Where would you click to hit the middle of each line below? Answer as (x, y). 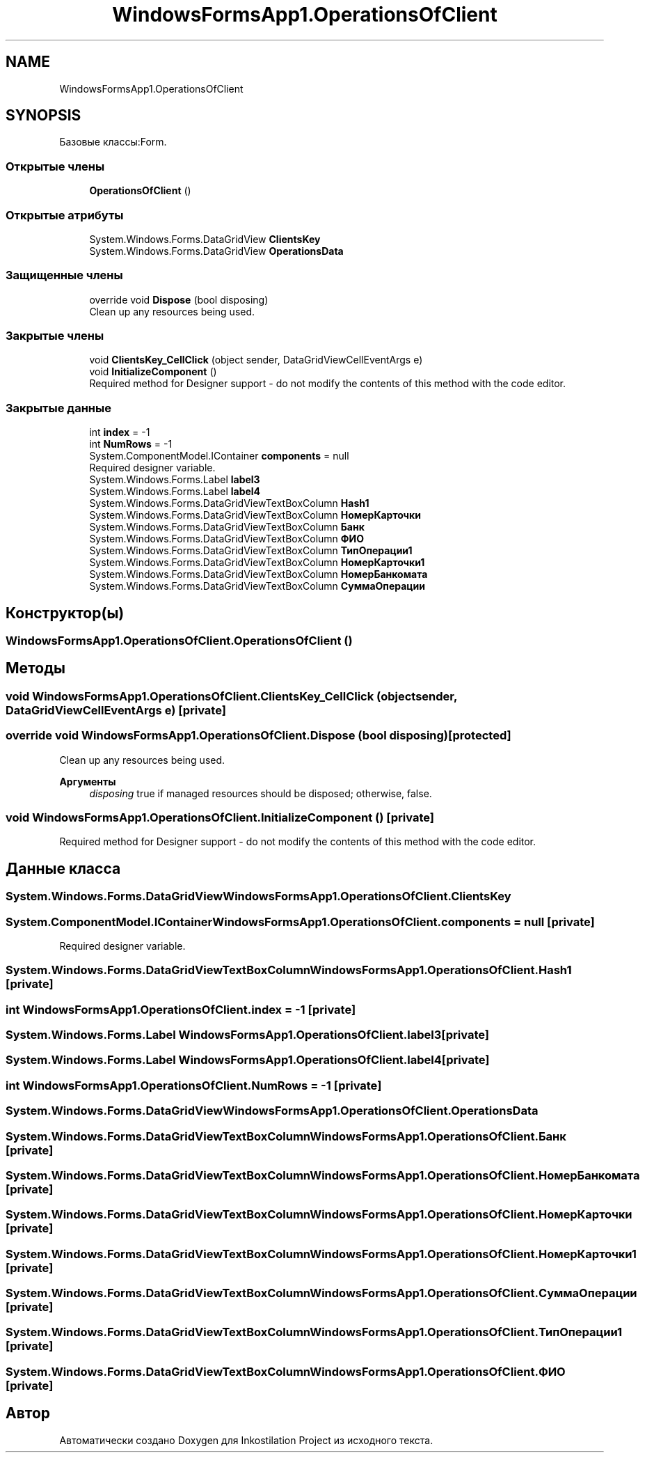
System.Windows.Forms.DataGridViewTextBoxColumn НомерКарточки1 (257, 563)
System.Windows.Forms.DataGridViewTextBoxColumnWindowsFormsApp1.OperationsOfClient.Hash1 (289, 970)
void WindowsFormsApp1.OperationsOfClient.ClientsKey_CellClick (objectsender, (231, 696)
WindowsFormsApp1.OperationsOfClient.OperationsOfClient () (179, 641)
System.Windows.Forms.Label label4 (175, 492)
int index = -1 (120, 432)
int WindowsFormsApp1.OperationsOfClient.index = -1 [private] (181, 1009)
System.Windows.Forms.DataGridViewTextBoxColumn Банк (227, 527)
